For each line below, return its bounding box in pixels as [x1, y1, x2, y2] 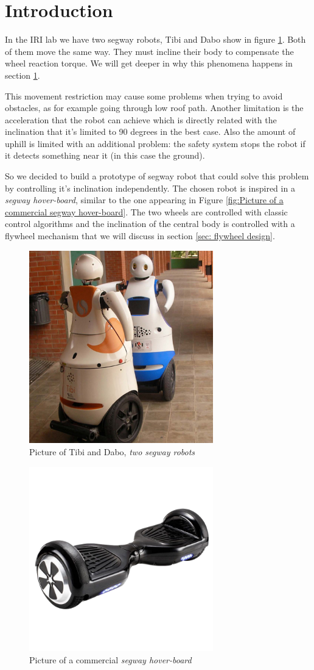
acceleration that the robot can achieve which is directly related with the [5, 113, 277, 126]
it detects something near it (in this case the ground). [5, 149, 205, 162]
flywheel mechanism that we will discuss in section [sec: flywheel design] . [5, 229, 275, 242]
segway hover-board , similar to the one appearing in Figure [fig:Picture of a [5, 193, 284, 206]
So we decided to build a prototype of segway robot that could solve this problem [5, 170, 309, 182]
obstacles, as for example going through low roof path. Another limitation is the [5, 101, 304, 114]
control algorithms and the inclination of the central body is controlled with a [5, 217, 295, 230]
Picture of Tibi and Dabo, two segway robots [29, 445, 195, 458]
